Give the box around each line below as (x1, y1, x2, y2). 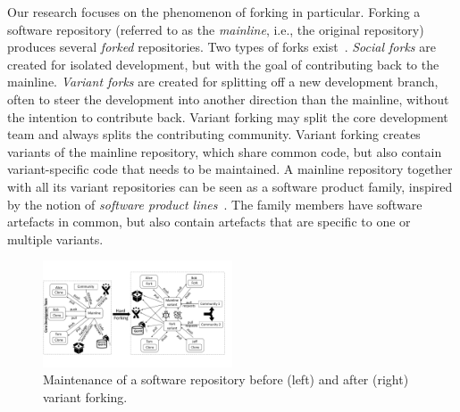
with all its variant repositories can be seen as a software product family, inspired (7, 177, 453, 195)
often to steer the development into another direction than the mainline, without (7, 89, 449, 108)
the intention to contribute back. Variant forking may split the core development (7, 107, 448, 126)
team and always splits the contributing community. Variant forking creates (7, 125, 421, 144)
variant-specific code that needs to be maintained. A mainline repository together (7, 160, 453, 178)
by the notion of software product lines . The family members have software (7, 194, 422, 213)
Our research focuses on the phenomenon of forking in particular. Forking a (7, 3, 421, 21)
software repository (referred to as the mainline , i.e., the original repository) (7, 20, 424, 38)
